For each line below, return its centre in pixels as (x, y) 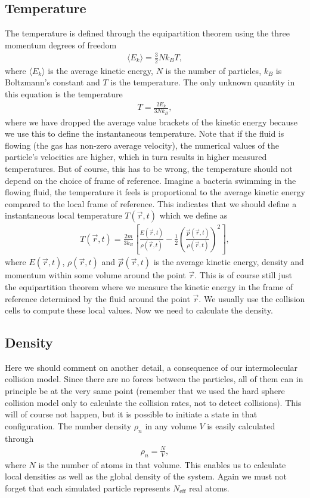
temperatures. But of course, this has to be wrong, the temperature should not (149, 168)
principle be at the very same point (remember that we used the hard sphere (145, 391)
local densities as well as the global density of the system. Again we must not (146, 476)
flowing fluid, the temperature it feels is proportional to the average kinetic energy (155, 192)
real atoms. (209, 488)
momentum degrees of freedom (61, 44)
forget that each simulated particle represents (88, 488)
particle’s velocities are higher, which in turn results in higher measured (136, 157)
